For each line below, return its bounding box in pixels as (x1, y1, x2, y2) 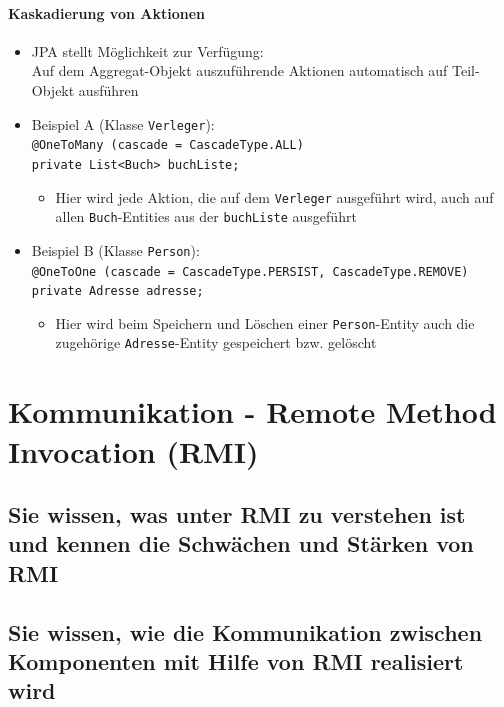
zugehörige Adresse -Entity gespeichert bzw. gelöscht (55, 332, 377, 353)
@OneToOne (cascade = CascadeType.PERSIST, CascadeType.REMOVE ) (31, 264, 469, 279)
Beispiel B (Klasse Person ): (31, 239, 200, 260)
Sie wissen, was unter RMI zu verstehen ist (8, 499, 466, 530)
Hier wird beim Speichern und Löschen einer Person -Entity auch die (55, 312, 475, 333)
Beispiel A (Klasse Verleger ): (31, 113, 215, 134)
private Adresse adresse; (31, 284, 204, 299)
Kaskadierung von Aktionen (8, 2, 205, 23)
